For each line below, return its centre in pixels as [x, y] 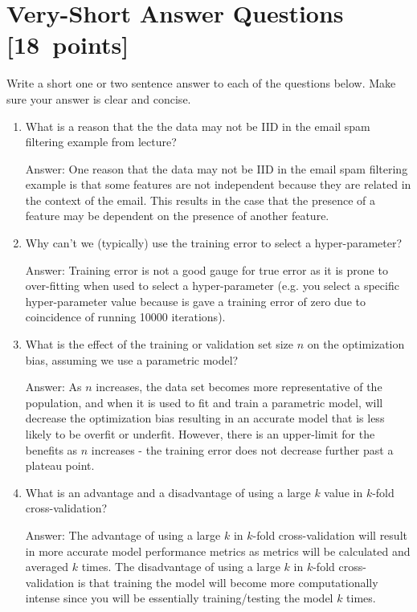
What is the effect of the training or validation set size [159, 344]
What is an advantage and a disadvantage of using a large [168, 492]
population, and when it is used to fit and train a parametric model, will [204, 402]
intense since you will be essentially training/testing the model [179, 598]
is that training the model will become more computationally [228, 582]
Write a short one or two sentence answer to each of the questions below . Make [201, 83]
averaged [47, 567]
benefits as [51, 449]
